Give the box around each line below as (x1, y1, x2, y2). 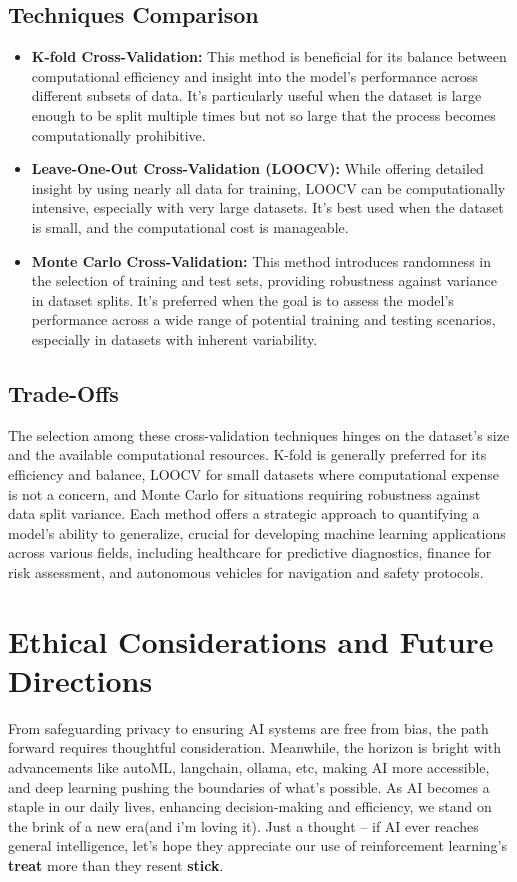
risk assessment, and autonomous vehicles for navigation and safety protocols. (8, 561, 484, 582)
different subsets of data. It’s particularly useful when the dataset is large (31, 85, 482, 106)
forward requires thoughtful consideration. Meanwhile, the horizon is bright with (8, 737, 501, 758)
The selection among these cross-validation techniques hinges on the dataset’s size (8, 424, 510, 445)
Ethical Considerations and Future (8, 620, 494, 661)
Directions (8, 659, 153, 700)
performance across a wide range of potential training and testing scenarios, (31, 309, 496, 330)
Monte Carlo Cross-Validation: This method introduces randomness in (31, 250, 491, 271)
